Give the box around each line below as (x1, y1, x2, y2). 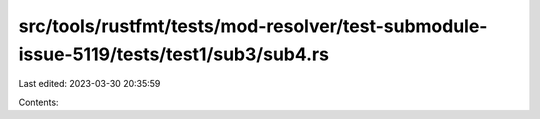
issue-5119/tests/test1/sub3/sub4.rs (18, 43, 330, 65)
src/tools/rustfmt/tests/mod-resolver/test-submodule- (18, 15, 488, 37)
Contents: (18, 96, 59, 108)
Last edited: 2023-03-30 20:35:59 (18, 78, 161, 90)
